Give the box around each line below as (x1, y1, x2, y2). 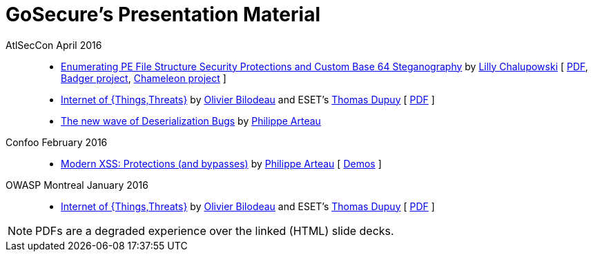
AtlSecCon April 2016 (6, 39, 102, 51)
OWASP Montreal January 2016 (6, 178, 148, 191)
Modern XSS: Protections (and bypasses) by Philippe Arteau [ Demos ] (61, 157, 382, 169)
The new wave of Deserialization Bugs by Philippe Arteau (61, 114, 321, 127)
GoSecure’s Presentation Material (6, 3, 320, 26)
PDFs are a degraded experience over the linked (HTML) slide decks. (35, 223, 394, 238)
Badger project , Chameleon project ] (61, 72, 226, 84)
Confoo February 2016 (6, 136, 108, 148)
